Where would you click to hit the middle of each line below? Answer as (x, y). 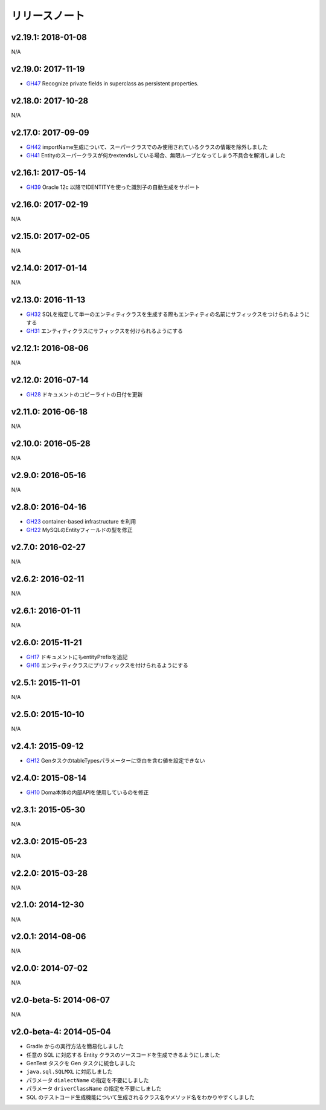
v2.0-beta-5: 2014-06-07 (60, 1000)
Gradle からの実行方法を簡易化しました (75, 1046)
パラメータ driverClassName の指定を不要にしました (94, 1089)
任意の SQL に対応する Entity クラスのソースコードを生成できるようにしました (123, 1055)
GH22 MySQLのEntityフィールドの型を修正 (79, 530)
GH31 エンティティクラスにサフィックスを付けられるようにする (105, 331)
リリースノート (48, 16)
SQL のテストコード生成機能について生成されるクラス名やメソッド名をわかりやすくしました (140, 1097)
